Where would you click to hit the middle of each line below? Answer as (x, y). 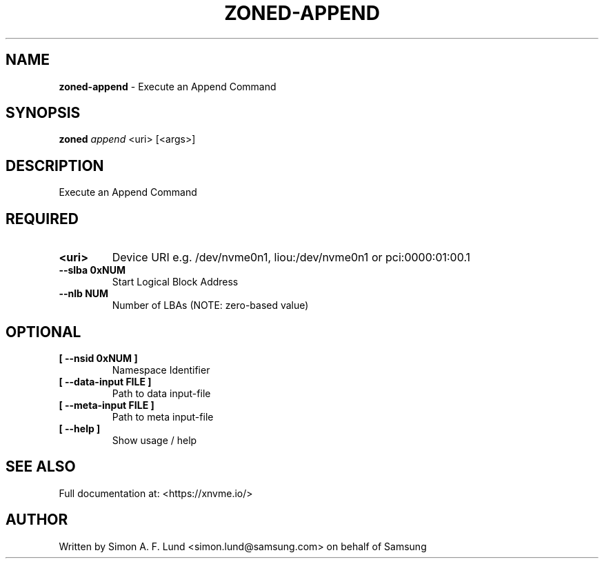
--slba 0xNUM (92, 270)
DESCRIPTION (55, 165)
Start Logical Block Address (175, 282)
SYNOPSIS (43, 113)
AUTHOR (37, 520)
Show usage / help (154, 440)
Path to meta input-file (163, 416)
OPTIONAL (43, 332)
